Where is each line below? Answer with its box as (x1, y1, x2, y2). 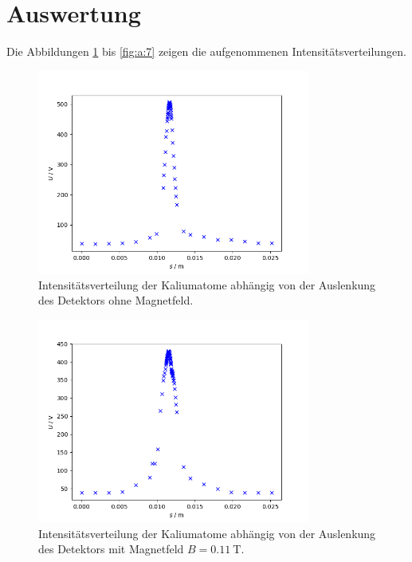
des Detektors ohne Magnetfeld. (38, 292, 194, 309)
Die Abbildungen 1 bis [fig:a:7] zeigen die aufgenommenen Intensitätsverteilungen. (6, 43, 406, 60)
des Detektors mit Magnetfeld (38, 540, 184, 557)
